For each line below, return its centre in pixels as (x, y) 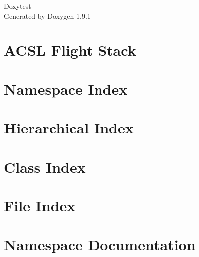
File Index (40, 205)
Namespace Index (66, 89)
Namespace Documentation (100, 244)
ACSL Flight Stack (70, 50)
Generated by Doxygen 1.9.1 (47, 16)
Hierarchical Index (69, 128)
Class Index (45, 166)
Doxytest (18, 6)
